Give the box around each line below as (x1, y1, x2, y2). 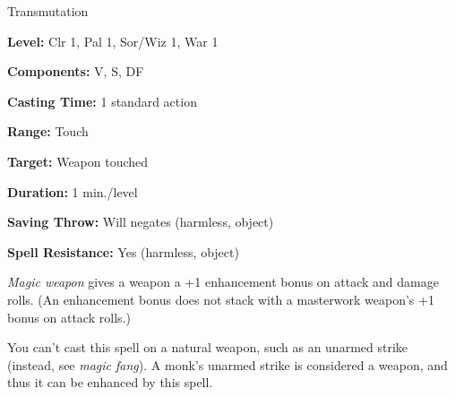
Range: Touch (7, 122, 89, 141)
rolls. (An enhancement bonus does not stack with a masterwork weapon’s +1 (7, 289, 434, 308)
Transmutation (7, 2, 89, 20)
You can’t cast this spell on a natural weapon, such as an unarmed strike (7, 338, 408, 357)
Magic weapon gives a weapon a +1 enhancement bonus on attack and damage (7, 272, 439, 291)
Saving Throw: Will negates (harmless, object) (7, 212, 274, 231)
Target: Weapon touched (7, 151, 149, 170)
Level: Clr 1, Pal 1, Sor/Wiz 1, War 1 (7, 31, 219, 50)
